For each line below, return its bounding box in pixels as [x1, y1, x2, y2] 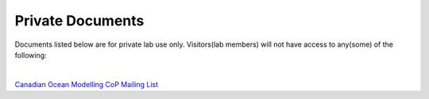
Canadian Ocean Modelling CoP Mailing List [14, 79, 159, 89]
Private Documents [14, 12, 145, 29]
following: [14, 50, 47, 59]
